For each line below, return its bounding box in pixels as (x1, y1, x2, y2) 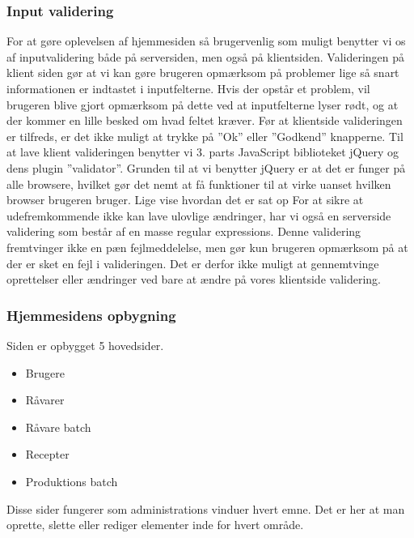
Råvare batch (25, 418, 91, 435)
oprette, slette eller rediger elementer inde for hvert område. (6, 516, 304, 533)
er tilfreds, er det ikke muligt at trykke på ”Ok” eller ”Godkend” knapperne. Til (6, 127, 403, 144)
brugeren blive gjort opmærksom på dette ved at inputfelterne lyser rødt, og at (6, 96, 399, 113)
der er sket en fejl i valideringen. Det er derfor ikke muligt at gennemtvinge (6, 254, 379, 271)
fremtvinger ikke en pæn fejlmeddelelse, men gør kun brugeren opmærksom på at (6, 238, 408, 255)
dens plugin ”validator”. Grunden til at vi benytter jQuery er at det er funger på (6, 159, 406, 176)
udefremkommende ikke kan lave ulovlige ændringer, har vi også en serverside (6, 207, 391, 224)
